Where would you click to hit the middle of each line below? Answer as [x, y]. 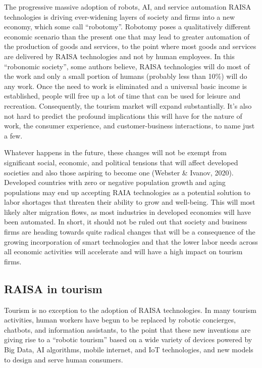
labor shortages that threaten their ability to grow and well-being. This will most [130, 202]
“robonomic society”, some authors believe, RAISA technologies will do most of [127, 66]
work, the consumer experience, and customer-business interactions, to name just [129, 126]
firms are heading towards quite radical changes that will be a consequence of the [130, 232]
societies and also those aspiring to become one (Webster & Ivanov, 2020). [119, 172]
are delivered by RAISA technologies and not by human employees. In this [119, 56]
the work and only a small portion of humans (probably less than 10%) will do [126, 76]
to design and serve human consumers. [64, 359]
